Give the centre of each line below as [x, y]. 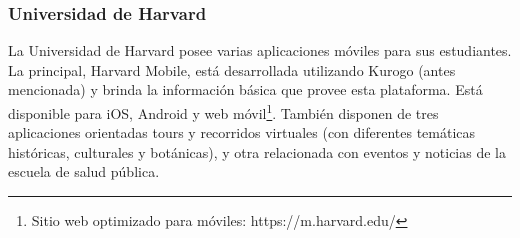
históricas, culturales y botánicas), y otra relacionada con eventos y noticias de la [257, 151]
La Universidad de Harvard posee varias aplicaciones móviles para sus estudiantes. [260, 50]
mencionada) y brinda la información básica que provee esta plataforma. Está [245, 89]
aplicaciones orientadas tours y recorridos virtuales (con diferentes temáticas [242, 132]
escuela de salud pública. [84, 171]
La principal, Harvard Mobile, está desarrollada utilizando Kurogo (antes [232, 69]
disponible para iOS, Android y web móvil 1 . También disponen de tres [223, 111]
